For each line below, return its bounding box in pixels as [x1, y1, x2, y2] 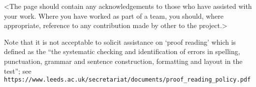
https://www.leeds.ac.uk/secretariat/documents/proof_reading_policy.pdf [4, 76, 251, 84]
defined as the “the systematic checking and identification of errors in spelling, [4, 46, 240, 57]
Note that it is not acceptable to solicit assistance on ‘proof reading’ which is [4, 36, 236, 47]
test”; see [4, 65, 32, 76]
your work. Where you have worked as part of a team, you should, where [4, 10, 224, 21]
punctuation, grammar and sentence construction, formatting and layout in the [4, 56, 243, 66]
